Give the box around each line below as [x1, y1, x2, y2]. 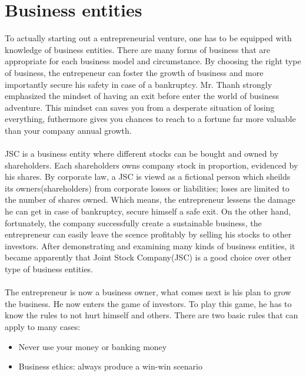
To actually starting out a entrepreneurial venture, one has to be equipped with [5, 32, 292, 44]
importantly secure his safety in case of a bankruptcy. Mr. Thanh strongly [5, 78, 272, 90]
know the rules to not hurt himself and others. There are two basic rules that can [5, 309, 298, 321]
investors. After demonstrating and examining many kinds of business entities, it [5, 239, 295, 252]
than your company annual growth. [5, 124, 132, 136]
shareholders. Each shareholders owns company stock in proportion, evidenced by [5, 159, 298, 171]
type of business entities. [5, 263, 94, 275]
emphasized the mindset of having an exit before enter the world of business [5, 90, 279, 102]
